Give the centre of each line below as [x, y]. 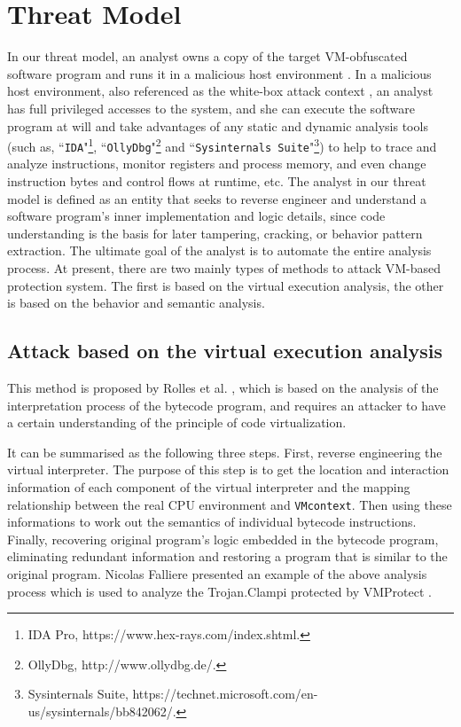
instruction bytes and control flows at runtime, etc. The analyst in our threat [217, 181]
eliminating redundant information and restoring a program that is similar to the [227, 556]
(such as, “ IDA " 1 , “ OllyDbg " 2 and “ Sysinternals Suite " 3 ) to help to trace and [222, 145]
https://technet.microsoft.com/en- [225, 694]
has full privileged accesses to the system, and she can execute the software [211, 108]
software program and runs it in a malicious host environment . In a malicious [219, 73]
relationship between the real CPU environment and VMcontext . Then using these [230, 504]
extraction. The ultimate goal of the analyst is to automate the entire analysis [219, 250]
